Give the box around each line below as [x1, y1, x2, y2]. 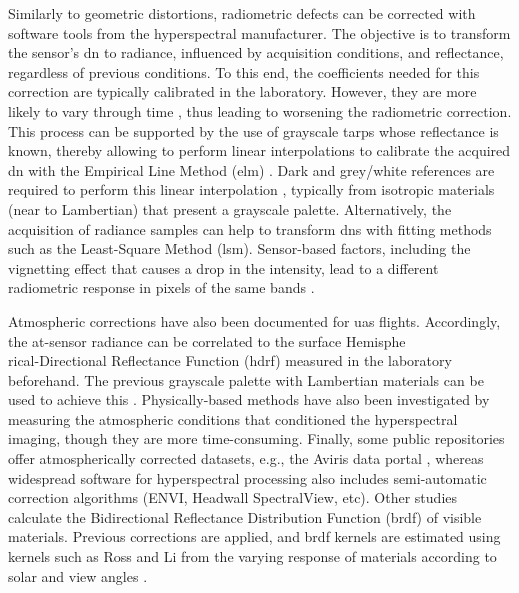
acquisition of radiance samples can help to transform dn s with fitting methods [8, 218, 492, 239]
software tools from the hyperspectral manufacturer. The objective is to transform [8, 22, 511, 43]
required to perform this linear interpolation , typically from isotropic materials [8, 179, 495, 200]
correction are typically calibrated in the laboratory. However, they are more [8, 81, 477, 102]
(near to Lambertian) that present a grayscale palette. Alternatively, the [8, 198, 452, 219]
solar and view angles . [8, 565, 148, 586]
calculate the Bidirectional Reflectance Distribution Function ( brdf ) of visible [8, 506, 482, 527]
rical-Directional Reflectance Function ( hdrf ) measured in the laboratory [8, 350, 452, 371]
